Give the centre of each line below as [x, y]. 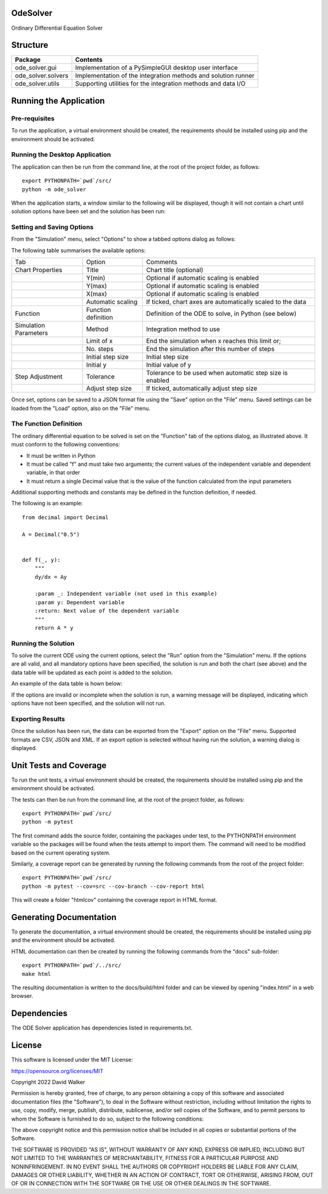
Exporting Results [38, 718]
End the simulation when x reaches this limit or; [214, 341]
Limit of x [99, 341]
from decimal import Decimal [65, 517]
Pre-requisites [33, 118]
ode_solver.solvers [42, 76]
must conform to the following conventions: [66, 445]
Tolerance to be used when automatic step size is [217, 373]
